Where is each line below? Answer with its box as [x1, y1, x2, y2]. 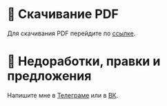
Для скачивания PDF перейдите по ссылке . [7, 29, 136, 37]
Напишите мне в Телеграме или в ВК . [7, 91, 119, 99]
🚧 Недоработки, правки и [7, 53, 161, 69]
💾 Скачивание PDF [7, 6, 119, 22]
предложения [7, 69, 92, 84]
